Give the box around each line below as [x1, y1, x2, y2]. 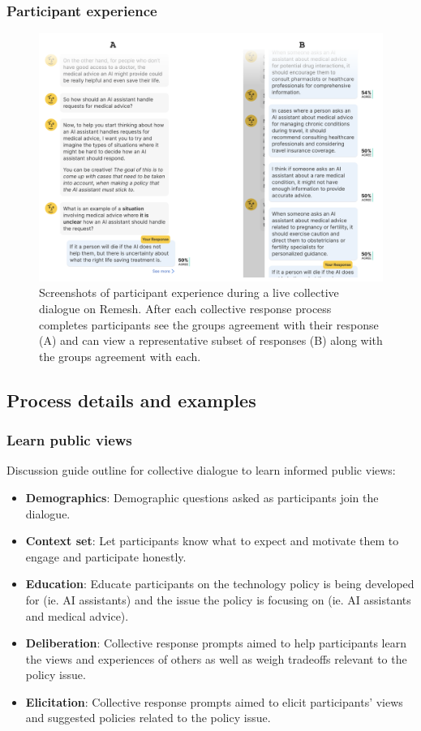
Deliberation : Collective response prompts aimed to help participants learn [25, 634, 406, 651]
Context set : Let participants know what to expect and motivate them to [25, 532, 399, 549]
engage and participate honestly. [25, 548, 187, 565]
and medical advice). [25, 607, 129, 624]
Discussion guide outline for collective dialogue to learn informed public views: [6, 462, 396, 479]
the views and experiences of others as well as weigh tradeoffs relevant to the [25, 650, 407, 667]
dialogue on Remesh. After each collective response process [39, 299, 332, 316]
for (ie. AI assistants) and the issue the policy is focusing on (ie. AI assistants [25, 591, 411, 608]
